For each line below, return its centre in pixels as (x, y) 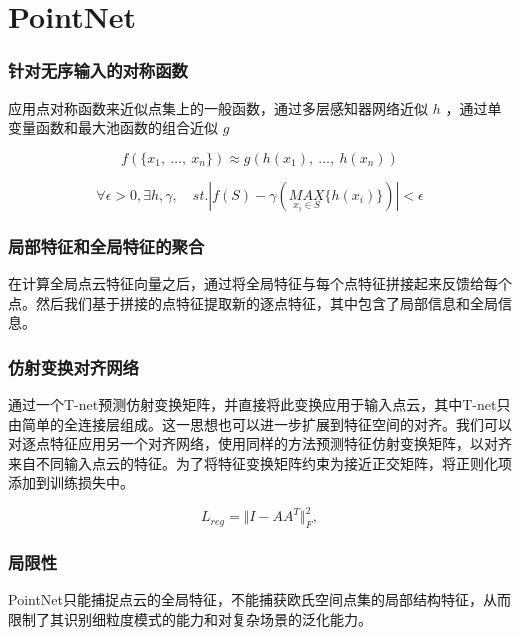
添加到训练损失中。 (71, 482)
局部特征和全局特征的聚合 (106, 245)
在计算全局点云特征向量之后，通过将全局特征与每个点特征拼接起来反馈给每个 (260, 283)
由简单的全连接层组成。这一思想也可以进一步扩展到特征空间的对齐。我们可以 (260, 423)
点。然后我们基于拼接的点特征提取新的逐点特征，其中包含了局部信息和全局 (253, 302)
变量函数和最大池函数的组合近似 (113, 127)
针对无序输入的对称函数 (98, 70)
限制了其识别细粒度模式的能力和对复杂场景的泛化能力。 (190, 619)
